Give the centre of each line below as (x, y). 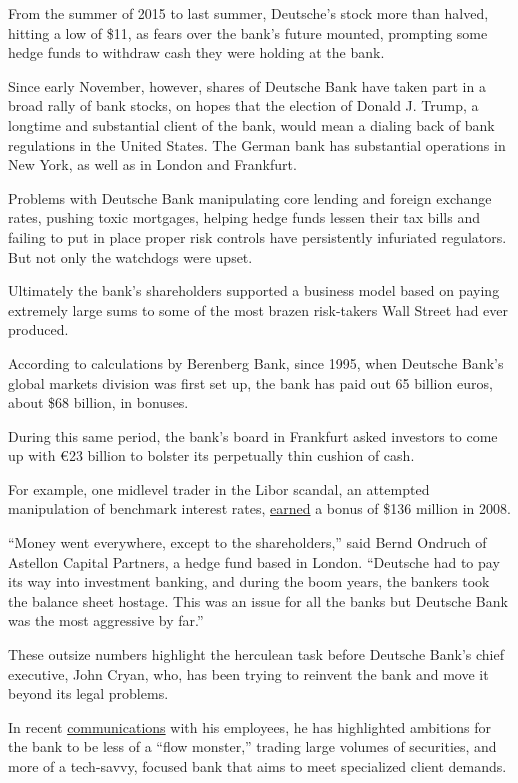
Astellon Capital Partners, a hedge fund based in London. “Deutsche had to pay (254, 561)
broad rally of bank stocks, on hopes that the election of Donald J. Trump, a (243, 105)
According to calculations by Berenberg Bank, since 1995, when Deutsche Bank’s (256, 362)
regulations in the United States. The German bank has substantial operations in (257, 144)
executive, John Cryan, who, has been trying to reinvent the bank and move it (248, 673)
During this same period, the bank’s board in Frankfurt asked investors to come (253, 435)
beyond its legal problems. (88, 693)
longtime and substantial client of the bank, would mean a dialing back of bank (251, 124)
